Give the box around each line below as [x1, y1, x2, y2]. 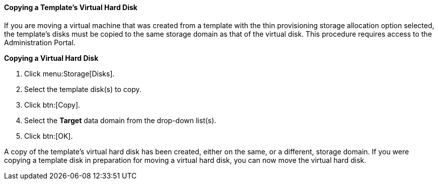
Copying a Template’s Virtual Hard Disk [4, 3, 137, 12]
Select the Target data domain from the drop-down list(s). [24, 116, 216, 125]
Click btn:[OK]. [24, 131, 73, 140]
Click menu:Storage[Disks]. [24, 69, 115, 78]
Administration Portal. [4, 38, 76, 47]
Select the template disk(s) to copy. [24, 84, 141, 94]
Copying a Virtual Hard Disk [4, 53, 99, 62]
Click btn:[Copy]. [24, 100, 81, 109]
